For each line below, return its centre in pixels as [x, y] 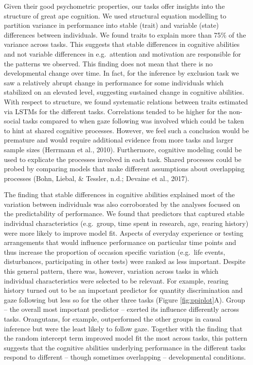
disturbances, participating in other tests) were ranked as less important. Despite [125, 261]
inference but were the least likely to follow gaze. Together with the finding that [123, 328]
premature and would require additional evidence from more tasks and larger [119, 140]
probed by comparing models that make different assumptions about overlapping [124, 169]
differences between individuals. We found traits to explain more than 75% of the [125, 34]
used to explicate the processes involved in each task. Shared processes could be [123, 159]
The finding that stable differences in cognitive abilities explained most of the [119, 194]
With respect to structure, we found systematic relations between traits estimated [126, 101]
